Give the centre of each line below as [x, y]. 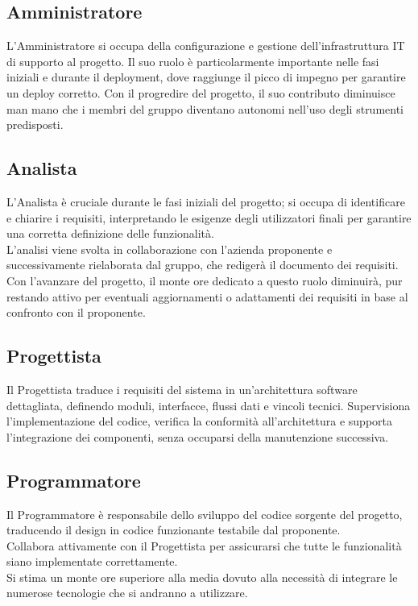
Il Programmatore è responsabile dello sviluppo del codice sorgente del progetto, [205, 514]
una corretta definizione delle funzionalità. [110, 233]
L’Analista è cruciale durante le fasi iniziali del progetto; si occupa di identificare [206, 201]
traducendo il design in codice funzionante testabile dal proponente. [174, 530]
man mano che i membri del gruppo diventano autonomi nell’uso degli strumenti [205, 108]
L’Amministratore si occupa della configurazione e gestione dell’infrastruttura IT [206, 46]
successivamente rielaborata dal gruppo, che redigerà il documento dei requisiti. [203, 265]
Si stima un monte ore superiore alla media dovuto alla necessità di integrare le [202, 577]
